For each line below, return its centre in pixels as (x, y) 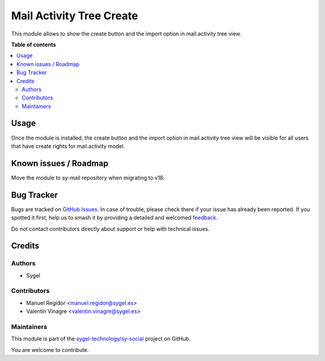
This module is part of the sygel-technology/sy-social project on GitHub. (101, 339)
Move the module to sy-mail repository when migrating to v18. (88, 177)
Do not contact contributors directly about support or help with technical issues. (110, 229)
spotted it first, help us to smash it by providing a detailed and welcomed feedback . (114, 218)
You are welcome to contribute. (50, 350)
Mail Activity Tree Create (75, 16)
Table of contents (34, 45)
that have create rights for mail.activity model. (68, 146)
